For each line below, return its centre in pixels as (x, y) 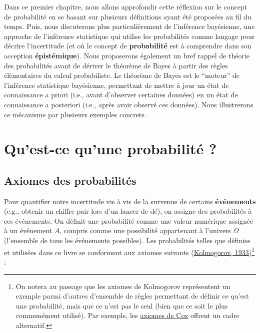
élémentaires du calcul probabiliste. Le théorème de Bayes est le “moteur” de (122, 75)
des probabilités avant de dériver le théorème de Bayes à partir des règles (116, 65)
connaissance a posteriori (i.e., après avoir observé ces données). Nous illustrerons (129, 104)
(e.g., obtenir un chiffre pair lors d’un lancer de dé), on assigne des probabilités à (128, 211)
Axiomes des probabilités (70, 180)
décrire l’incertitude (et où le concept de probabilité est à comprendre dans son (128, 46)
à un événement (28, 230)
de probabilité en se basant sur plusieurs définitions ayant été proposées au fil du (128, 16)
